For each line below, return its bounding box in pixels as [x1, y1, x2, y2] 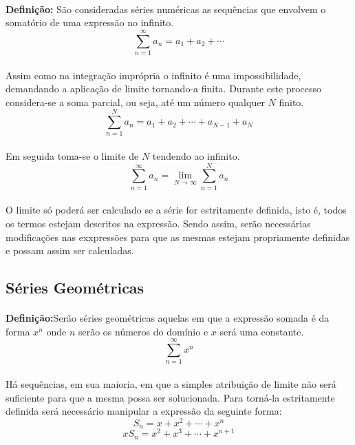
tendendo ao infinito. [152, 149, 240, 163]
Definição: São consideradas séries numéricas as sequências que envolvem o [6, 1, 326, 16]
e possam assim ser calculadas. [6, 243, 134, 258]
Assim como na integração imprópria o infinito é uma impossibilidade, [6, 68, 301, 82]
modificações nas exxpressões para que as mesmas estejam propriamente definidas [6, 229, 350, 244]
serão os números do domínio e [78, 324, 208, 338]
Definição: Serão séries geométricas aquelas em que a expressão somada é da [6, 311, 330, 325]
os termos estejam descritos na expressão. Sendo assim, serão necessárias [6, 216, 311, 230]
